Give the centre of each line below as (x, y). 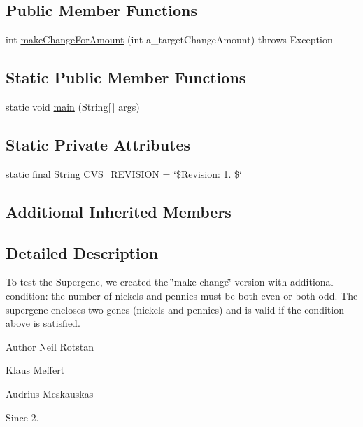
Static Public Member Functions (126, 77)
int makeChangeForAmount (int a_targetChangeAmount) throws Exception (169, 40)
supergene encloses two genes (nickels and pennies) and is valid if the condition (175, 309)
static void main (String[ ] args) (73, 106)
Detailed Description (82, 252)
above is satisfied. (43, 323)
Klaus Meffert (35, 370)
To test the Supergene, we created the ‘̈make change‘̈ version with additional (170, 282)
